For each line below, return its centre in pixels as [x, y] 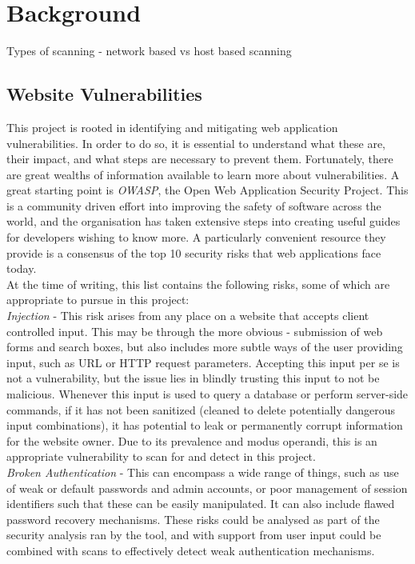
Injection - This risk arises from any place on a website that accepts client [188, 316]
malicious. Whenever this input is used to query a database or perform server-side [207, 394]
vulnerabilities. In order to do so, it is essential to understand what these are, [196, 143]
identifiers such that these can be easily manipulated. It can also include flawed [201, 504]
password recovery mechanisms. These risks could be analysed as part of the [193, 519]
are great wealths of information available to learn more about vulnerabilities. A [203, 174]
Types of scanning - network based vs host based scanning [149, 51]
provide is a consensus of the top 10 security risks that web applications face [194, 252]
